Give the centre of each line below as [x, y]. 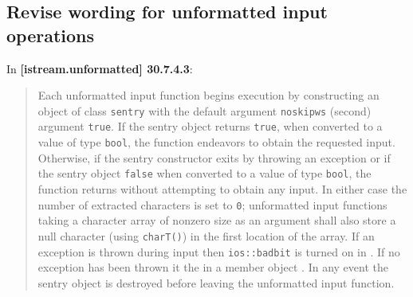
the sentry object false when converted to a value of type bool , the [205, 173]
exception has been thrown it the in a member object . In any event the [213, 267]
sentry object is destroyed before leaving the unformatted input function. [216, 282]
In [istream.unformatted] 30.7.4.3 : [100, 68]
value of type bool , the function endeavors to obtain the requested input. [216, 142]
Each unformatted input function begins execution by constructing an [208, 95]
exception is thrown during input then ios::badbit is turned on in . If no [219, 251]
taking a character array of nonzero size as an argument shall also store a [217, 220]
